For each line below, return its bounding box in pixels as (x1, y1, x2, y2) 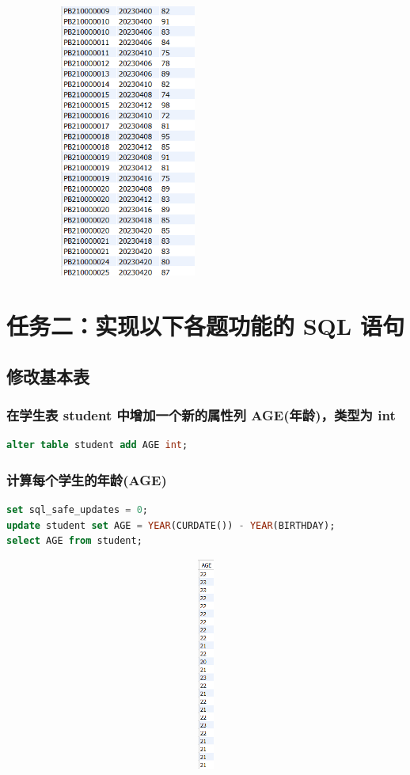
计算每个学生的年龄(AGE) (6, 469, 167, 489)
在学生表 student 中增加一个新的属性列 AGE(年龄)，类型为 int (6, 405, 396, 424)
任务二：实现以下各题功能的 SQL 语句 (6, 309, 404, 341)
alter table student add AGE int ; (6, 439, 188, 451)
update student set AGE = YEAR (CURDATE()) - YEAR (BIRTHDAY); (6, 519, 336, 531)
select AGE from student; (6, 535, 142, 547)
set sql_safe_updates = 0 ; (6, 503, 149, 515)
